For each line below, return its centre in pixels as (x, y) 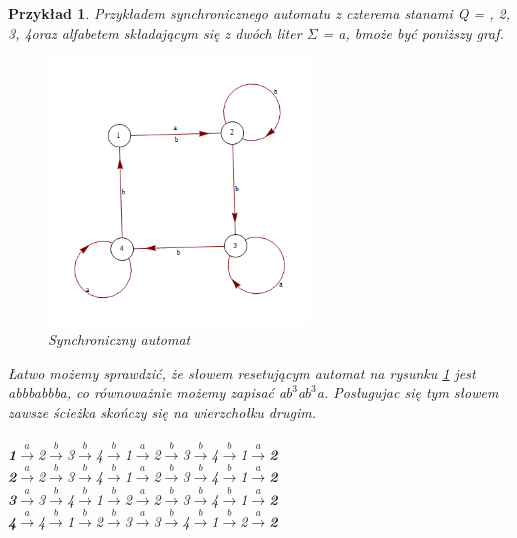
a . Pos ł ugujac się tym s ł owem (407, 392)
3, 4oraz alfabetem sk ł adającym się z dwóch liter (155, 32)
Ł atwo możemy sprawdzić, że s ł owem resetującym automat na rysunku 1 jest (242, 372)
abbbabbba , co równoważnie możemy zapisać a (147, 392)
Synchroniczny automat (119, 338)
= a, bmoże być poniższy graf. (413, 32)
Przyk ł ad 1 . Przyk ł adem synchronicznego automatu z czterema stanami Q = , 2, (259, 13)
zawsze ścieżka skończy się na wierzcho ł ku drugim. (162, 411)
